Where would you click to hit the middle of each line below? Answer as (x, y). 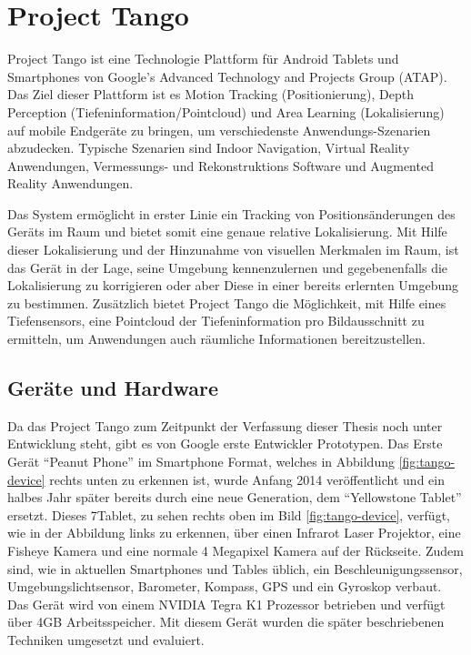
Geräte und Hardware (113, 388)
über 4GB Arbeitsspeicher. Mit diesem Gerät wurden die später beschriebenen (226, 622)
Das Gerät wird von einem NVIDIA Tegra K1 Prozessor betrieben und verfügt (226, 604)
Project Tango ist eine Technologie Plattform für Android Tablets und (203, 59)
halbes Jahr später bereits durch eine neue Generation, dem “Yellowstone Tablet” (235, 497)
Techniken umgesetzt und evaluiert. (106, 639)
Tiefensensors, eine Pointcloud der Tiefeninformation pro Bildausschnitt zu (216, 321)
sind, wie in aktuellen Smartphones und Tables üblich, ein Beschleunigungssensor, (235, 568)
